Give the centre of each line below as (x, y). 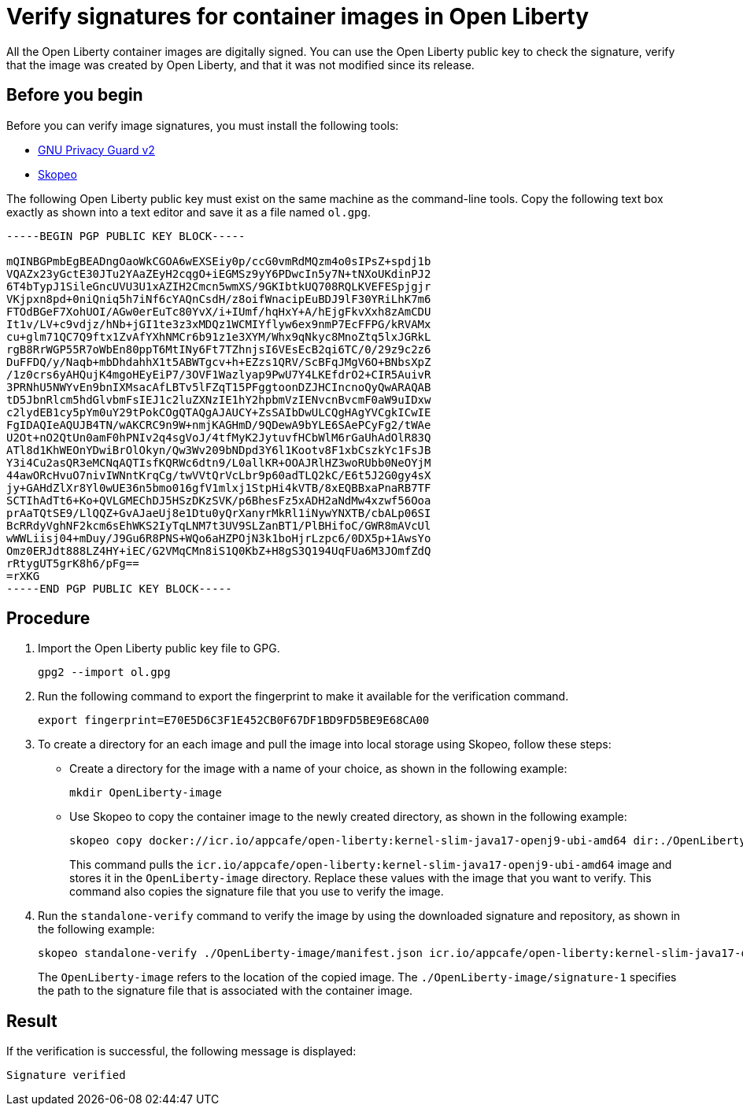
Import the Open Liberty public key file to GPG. (159, 648)
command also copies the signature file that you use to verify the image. (257, 892)
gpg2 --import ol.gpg (104, 672)
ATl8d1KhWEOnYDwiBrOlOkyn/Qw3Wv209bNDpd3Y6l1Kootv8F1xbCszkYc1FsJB (219, 450)
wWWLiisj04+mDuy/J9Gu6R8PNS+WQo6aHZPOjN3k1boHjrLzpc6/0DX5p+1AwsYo (219, 538)
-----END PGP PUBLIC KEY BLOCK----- (119, 588)
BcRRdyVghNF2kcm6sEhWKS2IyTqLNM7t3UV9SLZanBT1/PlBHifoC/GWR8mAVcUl (219, 525)
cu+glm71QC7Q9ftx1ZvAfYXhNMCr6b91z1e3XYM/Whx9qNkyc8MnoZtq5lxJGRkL (219, 336)
